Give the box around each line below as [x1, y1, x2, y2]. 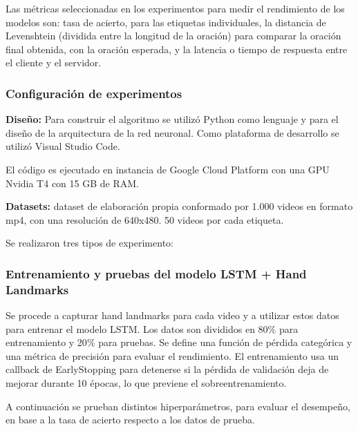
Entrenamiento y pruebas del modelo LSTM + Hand [6, 265, 307, 282]
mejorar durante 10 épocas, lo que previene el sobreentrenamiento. [6, 376, 287, 390]
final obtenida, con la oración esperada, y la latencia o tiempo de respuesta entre [6, 41, 348, 56]
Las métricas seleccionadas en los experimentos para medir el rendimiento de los [6, 1, 345, 15]
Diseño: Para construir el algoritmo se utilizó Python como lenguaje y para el [6, 112, 339, 126]
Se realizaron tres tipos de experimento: [6, 236, 173, 250]
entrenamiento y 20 [6, 335, 87, 349]
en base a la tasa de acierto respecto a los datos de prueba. [6, 412, 255, 427]
